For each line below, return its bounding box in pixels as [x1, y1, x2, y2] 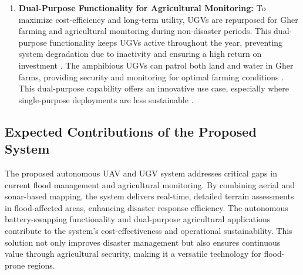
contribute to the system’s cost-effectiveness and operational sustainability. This [5, 224, 292, 236]
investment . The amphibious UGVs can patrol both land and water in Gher [18, 59, 294, 71]
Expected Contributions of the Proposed [5, 122, 257, 140]
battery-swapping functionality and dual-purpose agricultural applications [5, 213, 271, 225]
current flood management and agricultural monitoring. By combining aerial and [5, 178, 295, 191]
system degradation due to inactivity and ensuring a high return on [18, 47, 262, 60]
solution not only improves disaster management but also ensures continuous [5, 236, 281, 248]
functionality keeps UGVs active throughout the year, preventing [49, 36, 283, 48]
